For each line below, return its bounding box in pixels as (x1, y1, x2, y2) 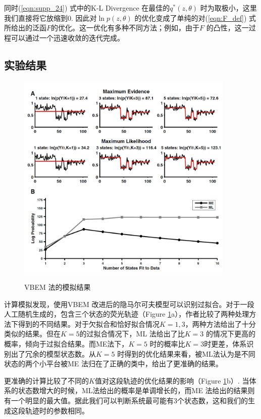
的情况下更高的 (206, 328, 256, 339)
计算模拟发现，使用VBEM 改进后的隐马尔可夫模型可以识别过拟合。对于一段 (4, 298, 254, 309)
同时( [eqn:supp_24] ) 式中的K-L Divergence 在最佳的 (4, 3, 170, 13)
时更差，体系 (204, 338, 247, 349)
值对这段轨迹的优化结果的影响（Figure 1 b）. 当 (94, 375, 249, 386)
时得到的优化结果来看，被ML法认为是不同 (117, 348, 255, 359)
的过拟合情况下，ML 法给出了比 (79, 328, 185, 339)
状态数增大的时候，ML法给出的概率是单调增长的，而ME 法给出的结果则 (18, 385, 255, 396)
